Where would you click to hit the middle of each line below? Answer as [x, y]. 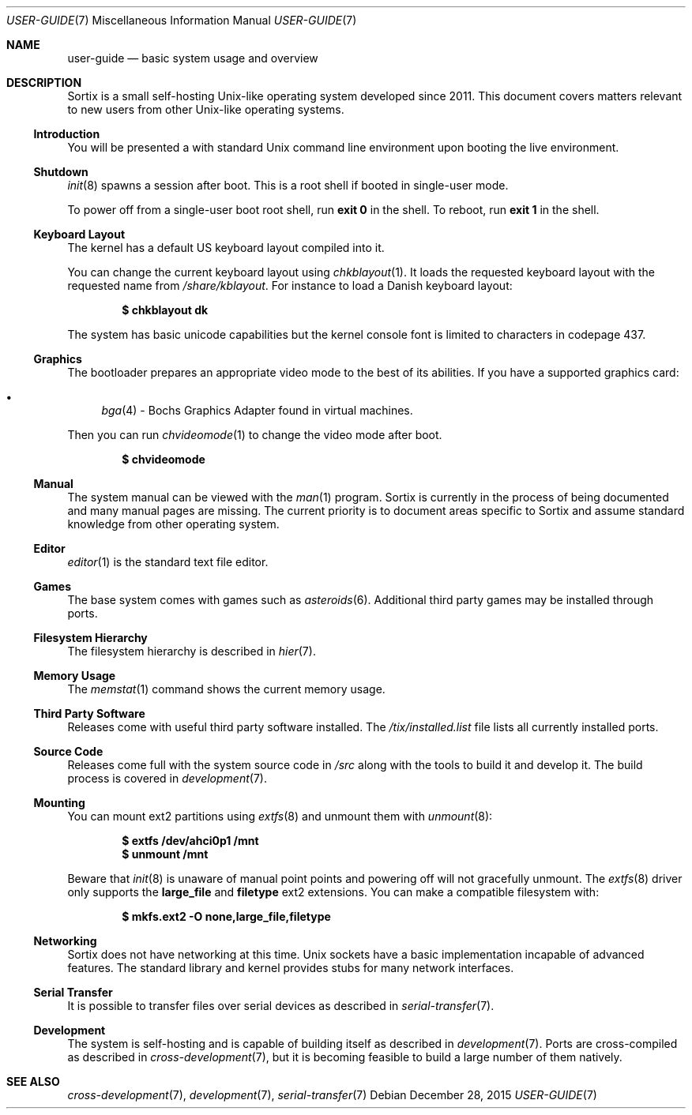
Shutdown [61, 172]
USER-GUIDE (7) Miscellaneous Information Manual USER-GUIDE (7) [182, 20]
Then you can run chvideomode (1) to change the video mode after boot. [255, 435]
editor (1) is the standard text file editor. [168, 562]
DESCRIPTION [44, 83]
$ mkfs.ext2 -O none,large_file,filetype [226, 916]
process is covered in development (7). [167, 778]
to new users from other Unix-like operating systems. [206, 109]
